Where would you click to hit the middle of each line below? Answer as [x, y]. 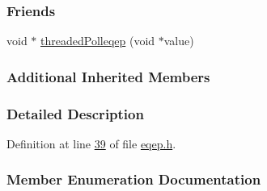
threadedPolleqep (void [98, 41]
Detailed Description [75, 113]
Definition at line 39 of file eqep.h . [91, 143]
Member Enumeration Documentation [134, 179]
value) [179, 41]
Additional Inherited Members [108, 76]
